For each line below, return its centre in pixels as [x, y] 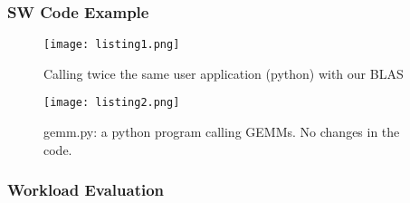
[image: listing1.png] [112, 45]
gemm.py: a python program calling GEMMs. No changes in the [222, 132]
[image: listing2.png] [112, 103]
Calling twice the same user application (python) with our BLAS [224, 73]
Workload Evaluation [86, 190]
